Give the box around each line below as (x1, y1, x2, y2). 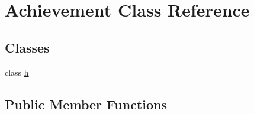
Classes (5, 38, 50, 56)
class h (5, 66, 29, 78)
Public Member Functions (5, 95, 167, 113)
